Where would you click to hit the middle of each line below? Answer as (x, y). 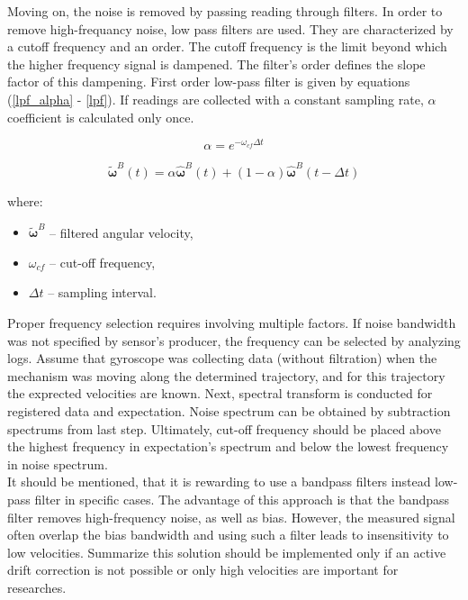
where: (25, 200)
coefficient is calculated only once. (101, 117)
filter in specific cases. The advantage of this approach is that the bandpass (242, 499)
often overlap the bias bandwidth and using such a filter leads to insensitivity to (228, 535)
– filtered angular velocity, (121, 232)
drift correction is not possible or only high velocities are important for (203, 570)
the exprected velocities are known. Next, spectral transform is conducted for (220, 393)
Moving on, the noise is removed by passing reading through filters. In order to (225, 11)
